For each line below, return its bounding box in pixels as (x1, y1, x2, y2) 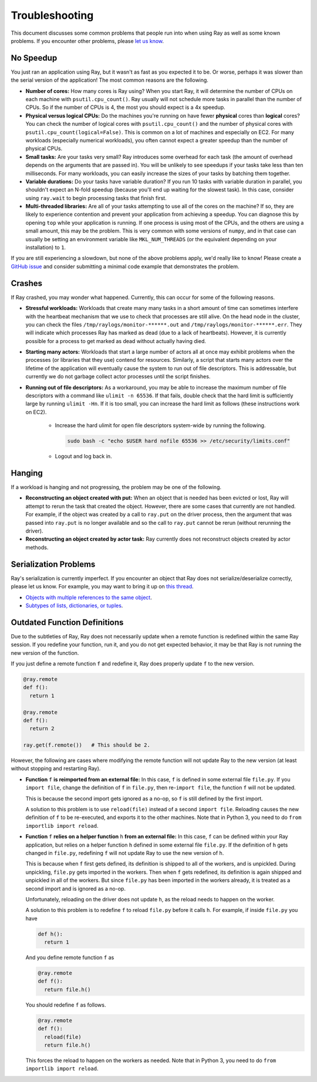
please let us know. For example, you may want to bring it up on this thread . (11, 583, 194, 590)
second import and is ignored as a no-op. (25, 885, 126, 892)
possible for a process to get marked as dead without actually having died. (25, 337, 207, 344)
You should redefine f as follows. (25, 1001, 106, 1008)
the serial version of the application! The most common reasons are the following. (11, 76, 208, 84)
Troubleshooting (11, 9, 94, 22)
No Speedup (11, 53, 58, 63)
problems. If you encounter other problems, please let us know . (11, 37, 164, 44)
